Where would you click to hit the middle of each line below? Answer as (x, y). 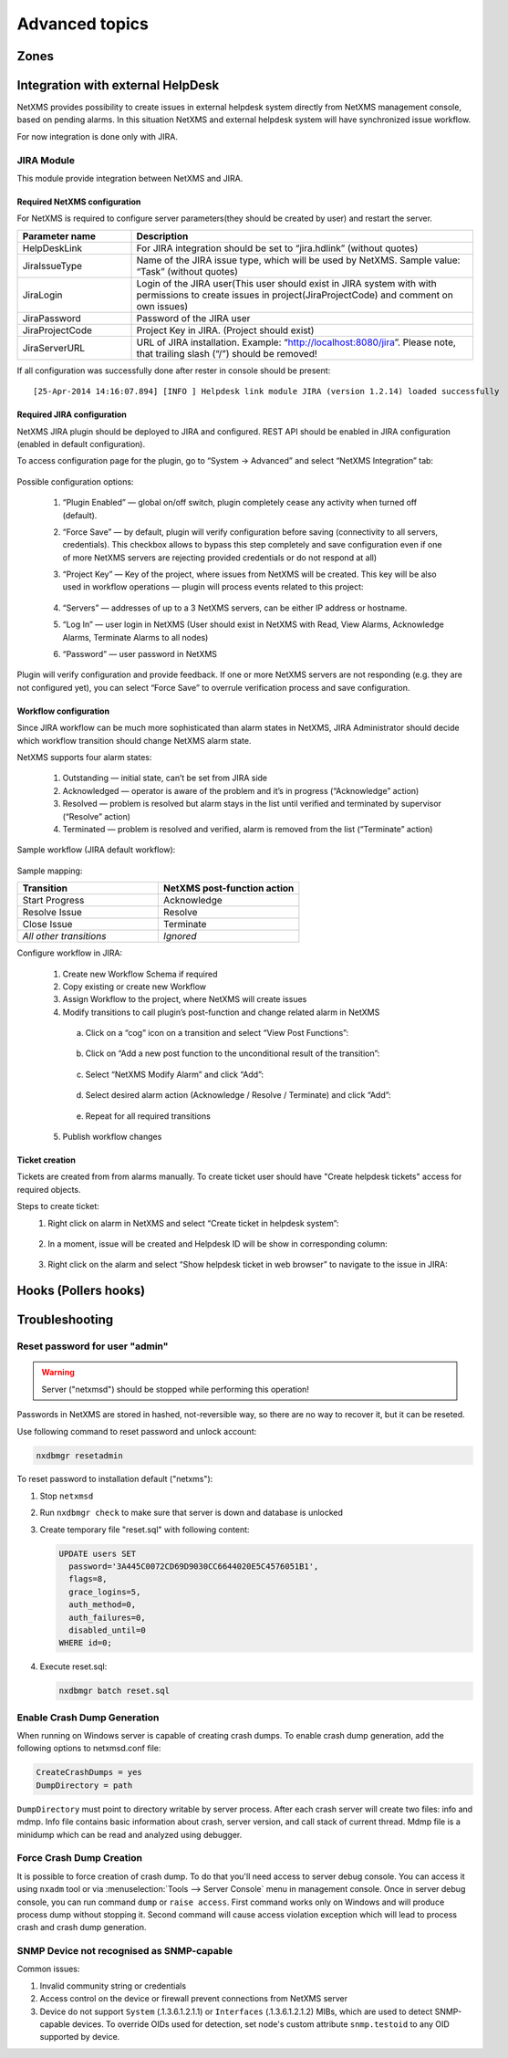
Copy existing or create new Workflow (135, 987)
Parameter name (59, 235)
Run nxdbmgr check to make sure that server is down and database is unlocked (192, 1513)
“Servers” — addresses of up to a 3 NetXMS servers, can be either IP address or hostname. (235, 608)
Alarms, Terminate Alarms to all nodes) (135, 637)
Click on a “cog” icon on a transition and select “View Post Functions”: (217, 1033)
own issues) (162, 306)
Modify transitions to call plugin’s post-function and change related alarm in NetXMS (221, 1012)
